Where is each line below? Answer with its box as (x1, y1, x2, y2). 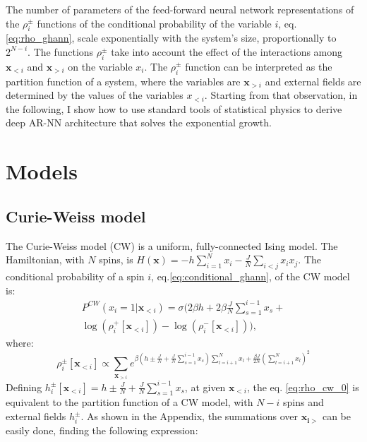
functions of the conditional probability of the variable (37, 16, 272, 30)
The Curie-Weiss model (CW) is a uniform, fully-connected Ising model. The (6, 238, 338, 253)
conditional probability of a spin (6, 268, 145, 283)
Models (6, 157, 78, 186)
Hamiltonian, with (6, 252, 85, 267)
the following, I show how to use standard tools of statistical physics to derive (6, 101, 342, 116)
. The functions (28, 44, 94, 59)
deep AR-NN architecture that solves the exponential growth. (6, 115, 272, 130)
